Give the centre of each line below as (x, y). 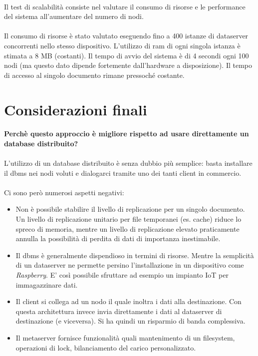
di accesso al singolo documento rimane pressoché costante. (94, 75)
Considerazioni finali (76, 109)
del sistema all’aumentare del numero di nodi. (74, 16)
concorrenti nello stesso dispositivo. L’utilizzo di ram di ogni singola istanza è (122, 45)
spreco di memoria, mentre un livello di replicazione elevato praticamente (128, 228)
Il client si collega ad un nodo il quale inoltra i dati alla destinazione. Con (129, 301)
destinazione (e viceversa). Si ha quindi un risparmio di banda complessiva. (130, 321)
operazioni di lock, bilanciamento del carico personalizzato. (106, 347)
